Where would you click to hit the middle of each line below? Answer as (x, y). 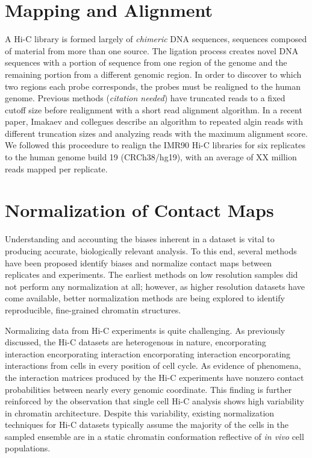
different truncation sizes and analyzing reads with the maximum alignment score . (156, 133)
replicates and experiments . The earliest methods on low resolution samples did (151, 274)
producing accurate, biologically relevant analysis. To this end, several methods (151, 250)
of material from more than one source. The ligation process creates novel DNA (152, 50)
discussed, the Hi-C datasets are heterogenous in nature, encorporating (136, 342)
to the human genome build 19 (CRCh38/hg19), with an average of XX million (151, 157)
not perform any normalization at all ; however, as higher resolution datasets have (155, 286)
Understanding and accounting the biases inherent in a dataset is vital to (140, 239)
